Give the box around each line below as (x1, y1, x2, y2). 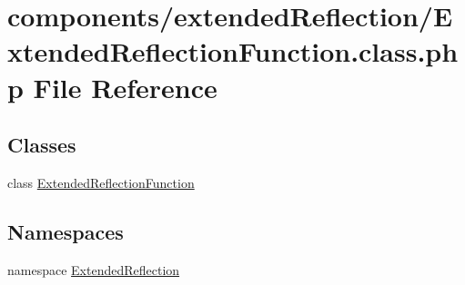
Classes (7, 131, 76, 159)
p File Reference (7, 68, 217, 105)
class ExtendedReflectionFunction (7, 172, 195, 192)
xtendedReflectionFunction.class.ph (7, 33, 459, 70)
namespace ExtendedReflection (7, 260, 180, 279)
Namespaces (7, 217, 124, 245)
